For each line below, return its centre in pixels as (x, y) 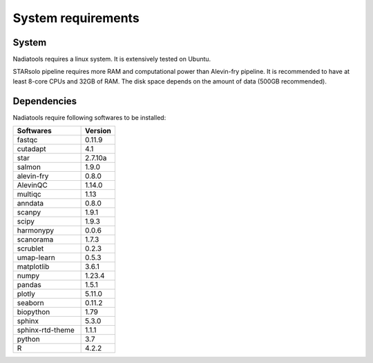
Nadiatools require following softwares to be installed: (89, 117)
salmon (29, 167)
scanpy (29, 213)
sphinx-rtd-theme (46, 330)
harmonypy (36, 230)
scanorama (35, 239)
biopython (34, 312)
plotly (26, 294)
